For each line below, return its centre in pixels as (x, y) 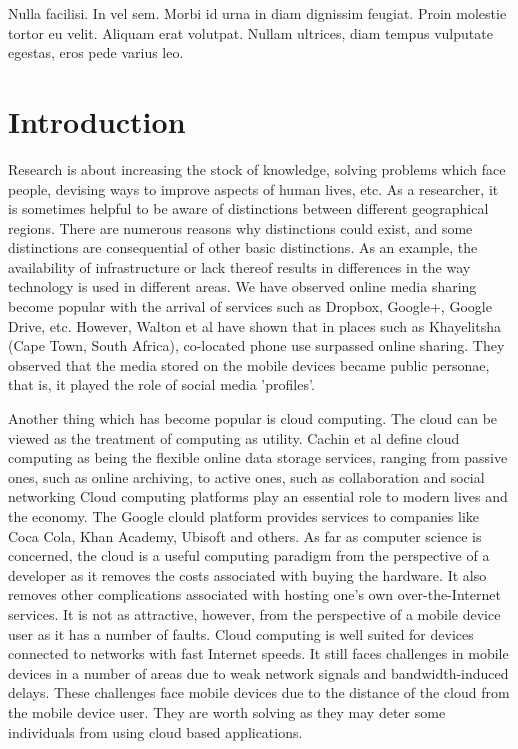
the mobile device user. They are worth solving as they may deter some (227, 711)
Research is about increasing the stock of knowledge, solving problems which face (257, 168)
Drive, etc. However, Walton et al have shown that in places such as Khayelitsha (254, 325)
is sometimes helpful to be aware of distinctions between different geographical (248, 208)
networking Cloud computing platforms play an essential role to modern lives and (258, 496)
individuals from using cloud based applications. (155, 731)
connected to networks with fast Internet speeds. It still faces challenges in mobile (258, 653)
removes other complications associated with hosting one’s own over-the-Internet (254, 594)
